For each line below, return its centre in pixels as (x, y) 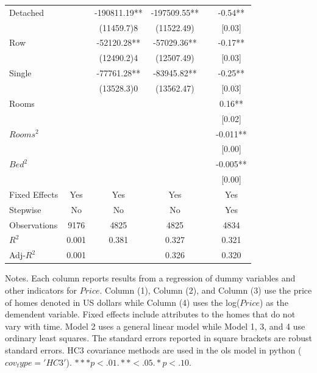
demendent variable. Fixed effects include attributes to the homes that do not (150, 314)
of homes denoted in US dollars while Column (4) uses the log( (123, 302)
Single (20, 73)
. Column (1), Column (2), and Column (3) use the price (206, 290)
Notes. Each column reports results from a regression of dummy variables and (150, 278)
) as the (274, 302)
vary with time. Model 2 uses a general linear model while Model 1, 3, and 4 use (155, 326)
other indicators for (41, 290)
